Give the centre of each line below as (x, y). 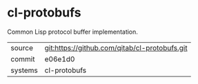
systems (24, 70)
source (22, 48)
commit (23, 59)
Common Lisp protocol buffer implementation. (72, 32)
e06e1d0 (60, 59)
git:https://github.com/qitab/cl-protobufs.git (116, 48)
